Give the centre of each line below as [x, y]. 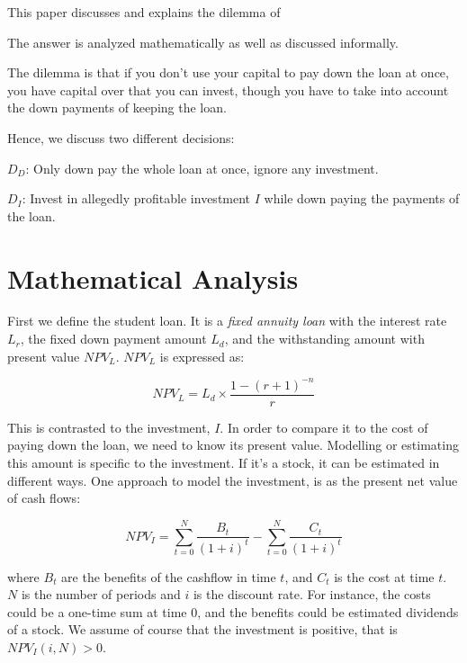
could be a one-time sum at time [97, 611]
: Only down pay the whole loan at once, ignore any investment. [202, 168]
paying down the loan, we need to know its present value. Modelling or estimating [233, 445]
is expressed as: [202, 356]
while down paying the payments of [362, 198]
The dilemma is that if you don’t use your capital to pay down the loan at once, [228, 72]
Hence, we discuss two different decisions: [121, 137]
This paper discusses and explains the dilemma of [144, 12]
